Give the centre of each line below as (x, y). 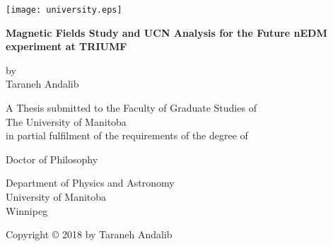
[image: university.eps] (64, 10)
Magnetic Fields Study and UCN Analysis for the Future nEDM (166, 32)
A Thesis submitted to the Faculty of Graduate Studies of (131, 108)
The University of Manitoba (66, 121)
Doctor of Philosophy (52, 159)
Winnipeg (27, 210)
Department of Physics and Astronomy (90, 183)
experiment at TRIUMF (66, 46)
